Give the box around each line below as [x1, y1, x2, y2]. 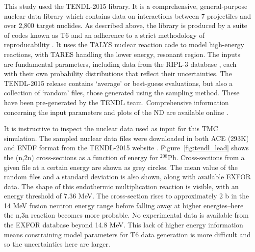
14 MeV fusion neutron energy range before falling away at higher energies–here [4, 200, 244, 210]
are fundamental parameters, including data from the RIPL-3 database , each [4, 58, 237, 69]
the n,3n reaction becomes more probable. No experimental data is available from [4, 210, 249, 220]
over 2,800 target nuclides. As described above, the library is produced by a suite [4, 20, 248, 30]
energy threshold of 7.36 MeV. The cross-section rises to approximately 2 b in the [4, 191, 249, 201]
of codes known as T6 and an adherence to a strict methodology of [4, 29, 205, 40]
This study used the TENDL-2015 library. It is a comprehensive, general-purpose [4, 1, 248, 11]
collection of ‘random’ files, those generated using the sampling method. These [4, 87, 240, 98]
